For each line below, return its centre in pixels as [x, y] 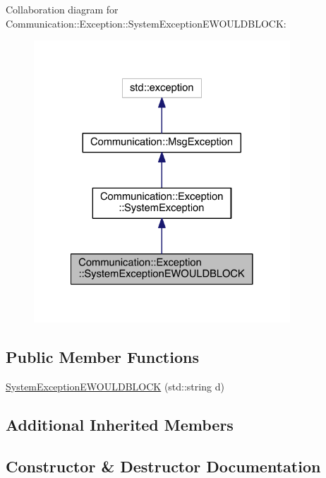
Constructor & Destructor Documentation [163, 466]
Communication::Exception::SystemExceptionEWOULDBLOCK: [146, 23]
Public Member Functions [102, 356]
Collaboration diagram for [62, 9]
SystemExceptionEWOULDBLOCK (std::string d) [115, 386]
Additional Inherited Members [120, 424]
